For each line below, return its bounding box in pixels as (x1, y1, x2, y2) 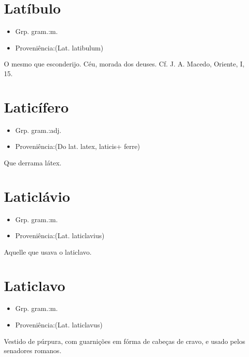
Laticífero (4, 97, 69, 116)
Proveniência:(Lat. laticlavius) (15, 230, 105, 241)
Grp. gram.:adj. (15, 125, 62, 135)
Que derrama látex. (4, 157, 62, 167)
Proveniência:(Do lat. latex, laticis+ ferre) (15, 141, 140, 151)
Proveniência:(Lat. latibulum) (15, 42, 104, 52)
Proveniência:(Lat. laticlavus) (15, 320, 103, 330)
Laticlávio (4, 186, 70, 206)
